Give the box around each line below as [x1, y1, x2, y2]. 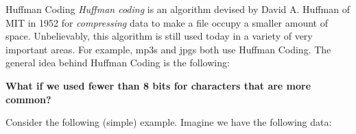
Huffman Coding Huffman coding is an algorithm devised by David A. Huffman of [5, 2, 350, 16]
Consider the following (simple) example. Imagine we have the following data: [5, 115, 332, 129]
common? [5, 92, 51, 106]
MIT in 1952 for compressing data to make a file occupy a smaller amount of [5, 15, 328, 29]
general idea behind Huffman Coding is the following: [5, 55, 230, 70]
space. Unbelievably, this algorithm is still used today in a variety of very [5, 29, 313, 43]
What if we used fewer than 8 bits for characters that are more [5, 78, 311, 92]
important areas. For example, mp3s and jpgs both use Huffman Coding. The [5, 42, 331, 56]
